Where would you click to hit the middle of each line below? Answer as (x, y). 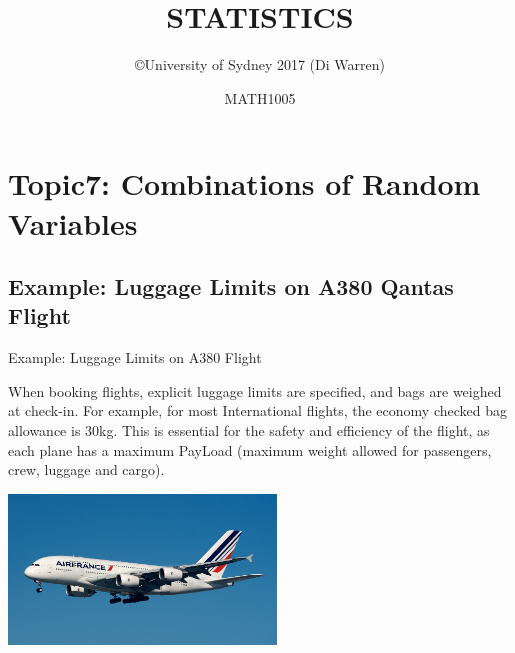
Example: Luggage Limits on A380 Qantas (231, 286)
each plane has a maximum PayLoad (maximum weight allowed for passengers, (250, 449)
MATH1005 (260, 97)
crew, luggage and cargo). (86, 469)
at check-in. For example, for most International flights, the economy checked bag (257, 410)
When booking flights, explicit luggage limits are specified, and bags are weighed (255, 390)
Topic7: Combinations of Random (244, 183)
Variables (73, 222)
